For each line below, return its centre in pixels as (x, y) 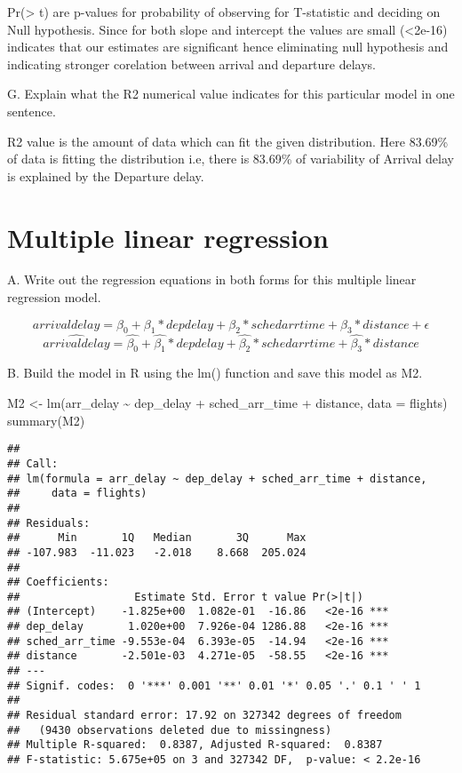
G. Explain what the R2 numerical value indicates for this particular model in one (231, 94)
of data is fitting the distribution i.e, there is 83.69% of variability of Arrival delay (231, 159)
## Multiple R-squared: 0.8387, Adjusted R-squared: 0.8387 (195, 745)
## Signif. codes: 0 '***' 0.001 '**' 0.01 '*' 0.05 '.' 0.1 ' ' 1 (214, 685)
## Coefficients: (58, 582)
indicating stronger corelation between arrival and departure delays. (192, 64)
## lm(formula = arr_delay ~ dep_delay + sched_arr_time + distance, (217, 478)
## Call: (33, 463)
